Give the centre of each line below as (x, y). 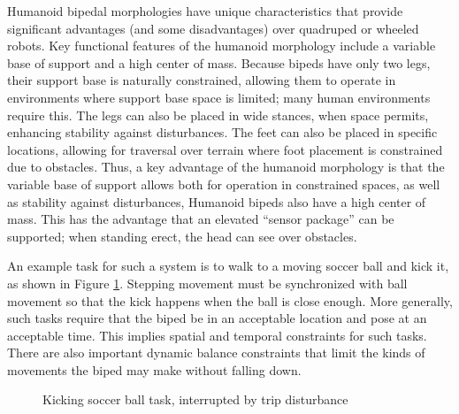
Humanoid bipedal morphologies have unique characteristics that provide (205, 11)
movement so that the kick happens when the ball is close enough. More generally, (230, 300)
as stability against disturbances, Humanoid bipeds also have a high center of (217, 201)
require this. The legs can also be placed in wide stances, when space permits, (218, 115)
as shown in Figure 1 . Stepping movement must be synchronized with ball (207, 283)
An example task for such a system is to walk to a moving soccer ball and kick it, (228, 266)
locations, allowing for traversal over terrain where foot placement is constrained (225, 149)
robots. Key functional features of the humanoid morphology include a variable (222, 46)
